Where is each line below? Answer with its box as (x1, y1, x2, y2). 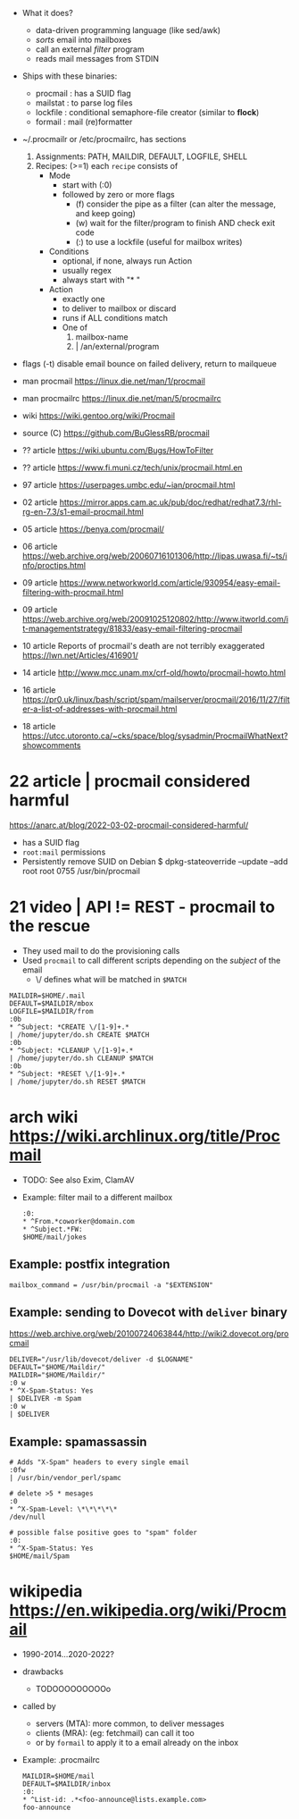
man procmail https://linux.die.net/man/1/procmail (21, 375, 205, 386)
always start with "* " (62, 274, 141, 285)
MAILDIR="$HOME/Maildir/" (9, 1371, 105, 1380)
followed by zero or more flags (62, 189, 176, 199)
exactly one (62, 294, 105, 304)
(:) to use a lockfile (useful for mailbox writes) (75, 237, 243, 247)
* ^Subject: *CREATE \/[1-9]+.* (9, 1023, 129, 1032)
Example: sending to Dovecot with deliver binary (9, 1305, 288, 1320)
